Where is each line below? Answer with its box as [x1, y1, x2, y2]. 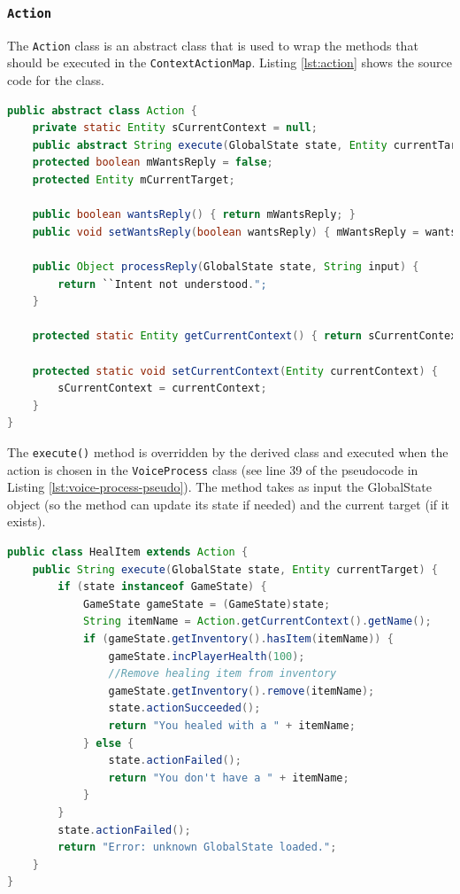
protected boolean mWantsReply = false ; [32, 156, 273, 169]
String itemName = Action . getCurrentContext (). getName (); [82, 615, 432, 628]
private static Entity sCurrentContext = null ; [32, 121, 318, 135]
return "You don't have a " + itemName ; [108, 771, 349, 784]
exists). [7, 512, 46, 531]
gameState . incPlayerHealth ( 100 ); [108, 649, 305, 663]
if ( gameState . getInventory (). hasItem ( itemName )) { [82, 633, 394, 646]
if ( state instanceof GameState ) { [57, 580, 267, 594]
